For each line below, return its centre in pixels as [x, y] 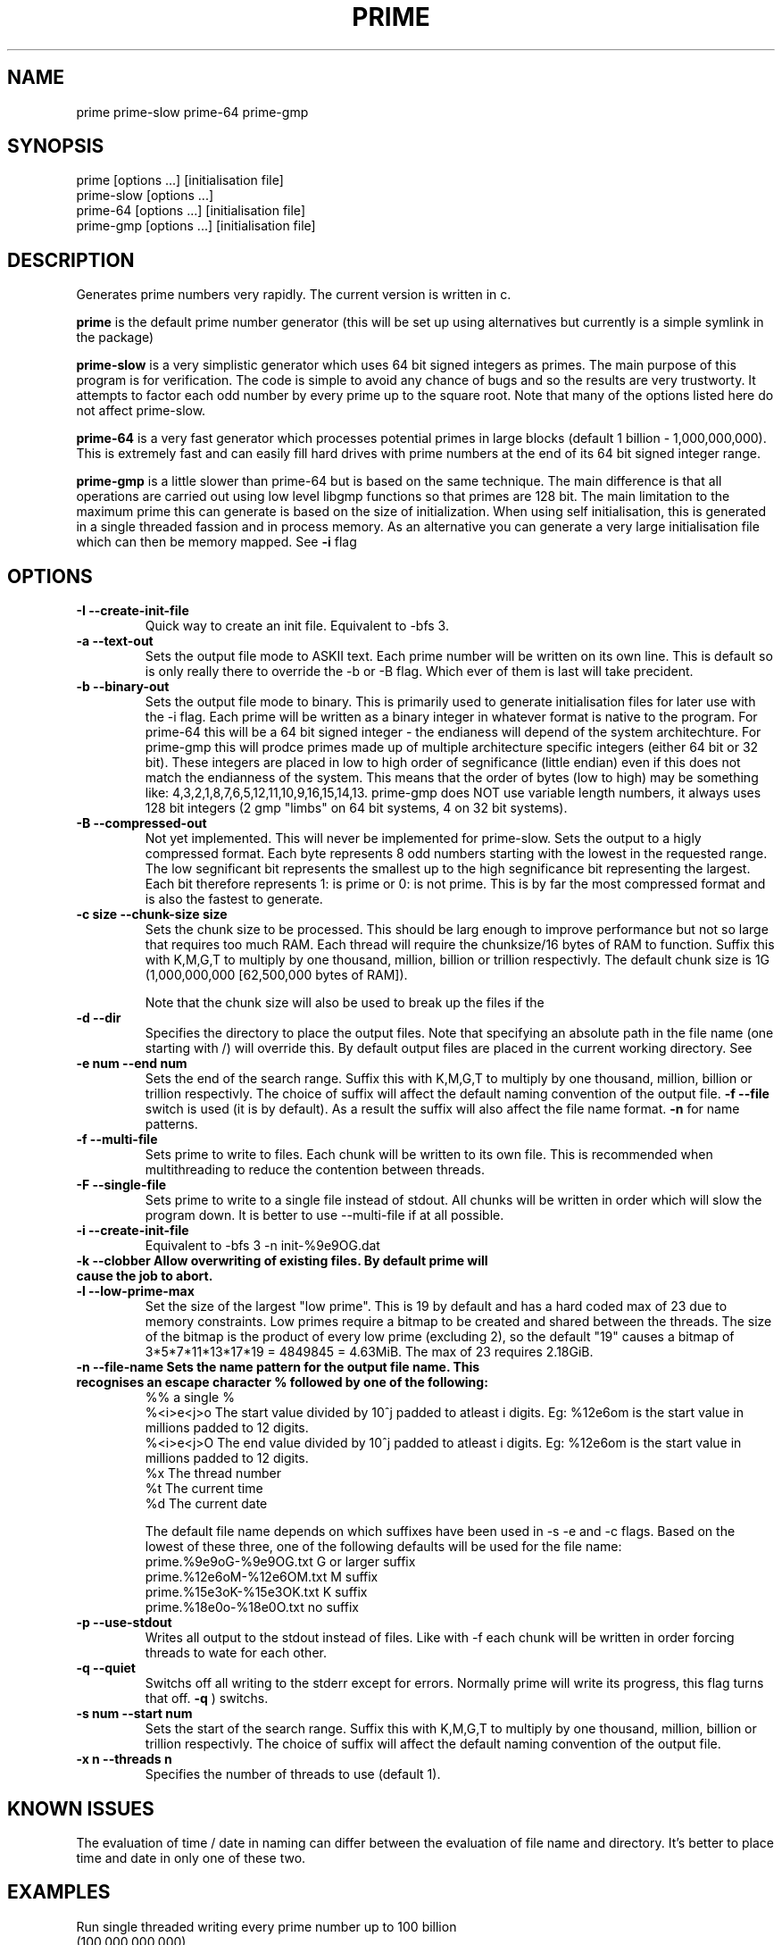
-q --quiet [106, 1668]
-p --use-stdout [124, 1623]
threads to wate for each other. [236, 1653]
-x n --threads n [124, 1759]
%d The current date [206, 1504]
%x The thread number [213, 1473]
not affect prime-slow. [141, 411]
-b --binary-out [123, 687]
